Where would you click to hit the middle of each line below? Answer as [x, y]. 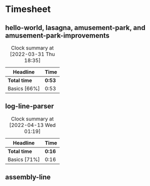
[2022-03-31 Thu [32, 54]
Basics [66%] [24, 88]
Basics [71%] [24, 159]
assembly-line [28, 177]
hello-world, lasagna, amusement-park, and [75, 28]
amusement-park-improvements [57, 35]
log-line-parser [29, 106]
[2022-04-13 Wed [32, 125]
